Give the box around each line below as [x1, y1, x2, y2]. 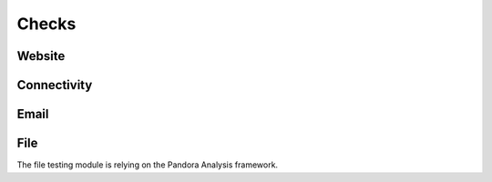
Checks [16, 14, 77, 34]
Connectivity [16, 77, 93, 93]
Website [16, 48, 66, 64]
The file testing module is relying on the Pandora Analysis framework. [16, 159, 278, 170]
